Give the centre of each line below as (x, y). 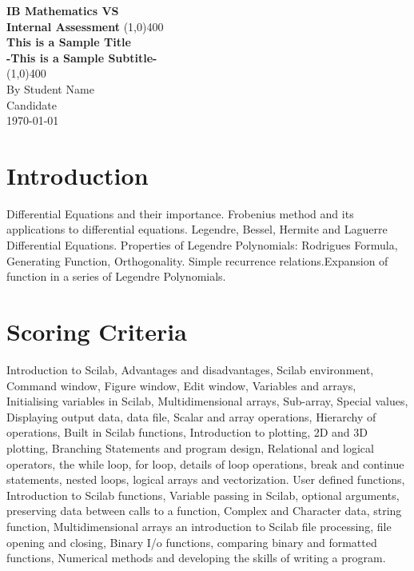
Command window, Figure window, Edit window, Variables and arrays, (181, 385)
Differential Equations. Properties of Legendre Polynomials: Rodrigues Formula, (202, 245)
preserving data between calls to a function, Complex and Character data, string (204, 511)
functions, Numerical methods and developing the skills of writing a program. (196, 558)
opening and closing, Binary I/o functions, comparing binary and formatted (192, 542)
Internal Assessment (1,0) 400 (85, 26)
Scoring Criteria (97, 331)
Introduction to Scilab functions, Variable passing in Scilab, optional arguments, (203, 495)
